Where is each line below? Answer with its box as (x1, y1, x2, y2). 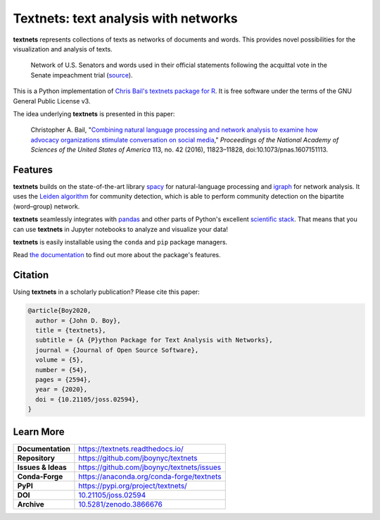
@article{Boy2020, (27, 307, 91, 315)
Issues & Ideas (17, 462, 67, 472)
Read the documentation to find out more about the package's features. (13, 251, 221, 259)
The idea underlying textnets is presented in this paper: (13, 109, 175, 118)
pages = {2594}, (35, 376, 91, 383)
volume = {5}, (35, 356, 84, 364)
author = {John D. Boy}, (35, 316, 121, 324)
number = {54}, (35, 366, 88, 373)
